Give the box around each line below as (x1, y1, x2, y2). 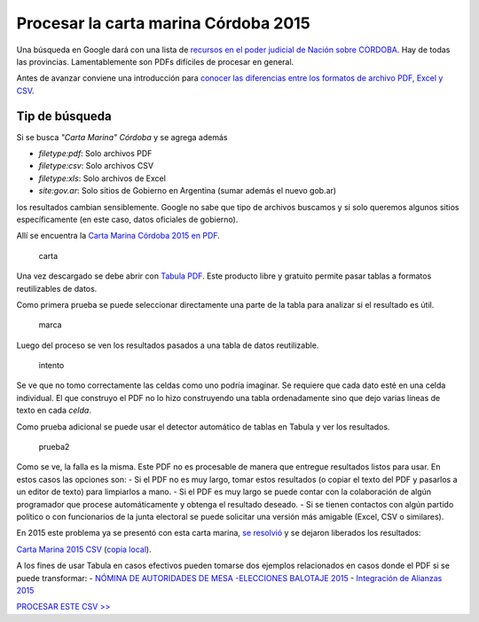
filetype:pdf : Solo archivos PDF (38, 148, 153, 159)
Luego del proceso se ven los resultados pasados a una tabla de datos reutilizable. (16, 340, 319, 350)
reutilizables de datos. (16, 283, 98, 294)
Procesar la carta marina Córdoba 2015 (16, 13, 310, 33)
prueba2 (38, 442, 70, 453)
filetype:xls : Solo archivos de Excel (38, 173, 166, 184)
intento (38, 360, 65, 371)
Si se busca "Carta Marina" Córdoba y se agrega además (16, 131, 228, 142)
